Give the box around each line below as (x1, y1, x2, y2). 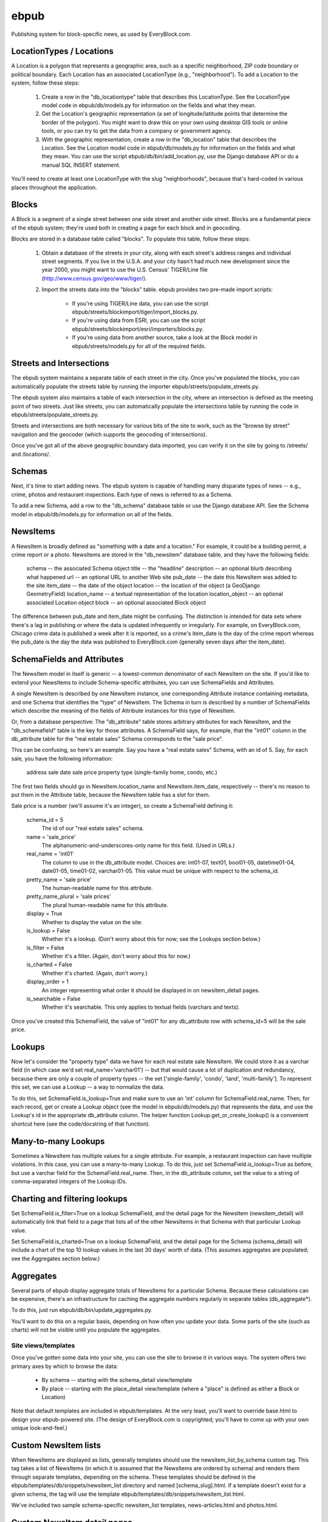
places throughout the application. (11, 183, 97, 191)
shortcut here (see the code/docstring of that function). (11, 1120, 151, 1127)
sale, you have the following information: (11, 755, 113, 762)
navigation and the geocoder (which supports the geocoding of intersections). (11, 430, 208, 438)
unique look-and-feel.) (11, 1425, 68, 1432)
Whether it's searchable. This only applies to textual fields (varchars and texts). (41, 1003, 240, 1011)
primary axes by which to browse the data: (11, 1362, 118, 1370)
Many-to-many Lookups (11, 1136, 105, 1146)
